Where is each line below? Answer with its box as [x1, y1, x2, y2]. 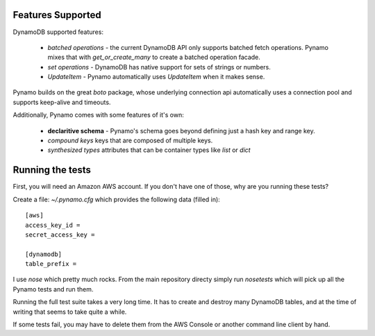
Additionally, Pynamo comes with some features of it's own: [12, 111, 184, 119]
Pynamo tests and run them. [12, 285, 94, 293]
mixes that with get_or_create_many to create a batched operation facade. [47, 53, 260, 62]
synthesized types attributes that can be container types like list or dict [47, 146, 251, 154]
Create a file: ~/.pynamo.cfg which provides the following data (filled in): [12, 195, 220, 203]
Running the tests [12, 164, 92, 176]
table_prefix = [25, 260, 77, 268]
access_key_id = [25, 221, 81, 229]
